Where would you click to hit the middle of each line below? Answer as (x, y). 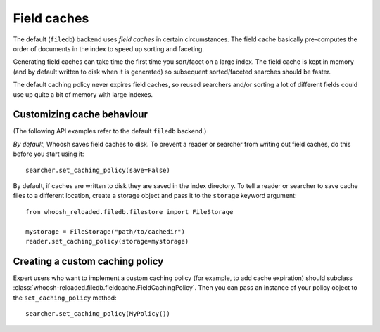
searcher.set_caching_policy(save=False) (98, 170)
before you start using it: (49, 154)
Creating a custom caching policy (88, 261)
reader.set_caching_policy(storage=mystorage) (107, 241)
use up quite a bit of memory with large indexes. (83, 94)
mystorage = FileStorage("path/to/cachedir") (106, 231)
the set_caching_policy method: (65, 298)
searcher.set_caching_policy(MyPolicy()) (98, 313)
